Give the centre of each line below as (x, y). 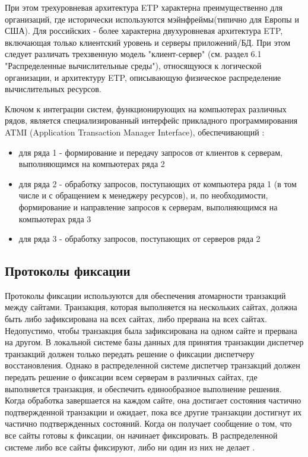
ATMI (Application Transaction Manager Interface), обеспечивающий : (135, 132)
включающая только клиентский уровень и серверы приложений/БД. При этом (147, 42)
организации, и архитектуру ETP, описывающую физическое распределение (143, 77)
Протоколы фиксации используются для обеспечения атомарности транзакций (145, 295)
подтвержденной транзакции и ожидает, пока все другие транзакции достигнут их (153, 412)
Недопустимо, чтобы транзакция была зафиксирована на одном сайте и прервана (151, 330)
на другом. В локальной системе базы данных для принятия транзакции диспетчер (154, 342)
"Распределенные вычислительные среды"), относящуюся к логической (133, 65)
